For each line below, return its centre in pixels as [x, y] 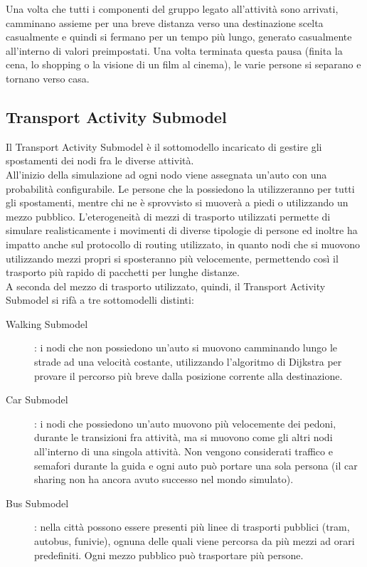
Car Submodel [37, 399]
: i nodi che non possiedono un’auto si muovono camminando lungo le [186, 348]
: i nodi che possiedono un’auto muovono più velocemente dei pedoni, [185, 423]
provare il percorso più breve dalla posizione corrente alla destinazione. [188, 375]
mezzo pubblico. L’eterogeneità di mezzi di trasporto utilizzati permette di [168, 216]
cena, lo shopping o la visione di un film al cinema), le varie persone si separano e [183, 64]
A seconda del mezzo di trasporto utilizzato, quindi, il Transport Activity [166, 286]
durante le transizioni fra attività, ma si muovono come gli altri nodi [183, 437]
